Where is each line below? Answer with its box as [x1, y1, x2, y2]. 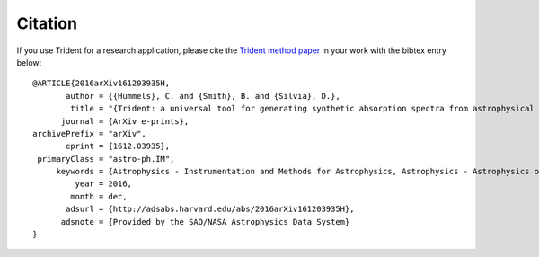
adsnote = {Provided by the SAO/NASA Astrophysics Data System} [60, 217, 350, 226]
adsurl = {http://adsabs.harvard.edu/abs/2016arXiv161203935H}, [66, 204, 355, 215]
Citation [16, 13, 78, 33]
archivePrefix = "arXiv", [32, 128, 147, 138]
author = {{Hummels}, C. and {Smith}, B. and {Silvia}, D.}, [66, 91, 340, 101]
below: [16, 57, 42, 67]
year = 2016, [75, 179, 133, 189]
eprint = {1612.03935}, [66, 141, 171, 152]
